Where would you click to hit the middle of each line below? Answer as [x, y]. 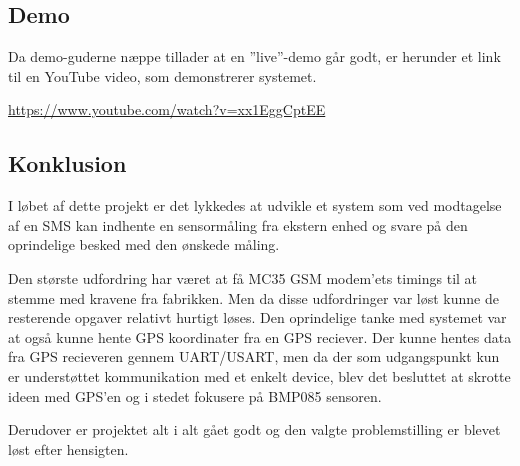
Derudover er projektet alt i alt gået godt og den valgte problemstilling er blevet [254, 429]
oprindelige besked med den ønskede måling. [144, 244]
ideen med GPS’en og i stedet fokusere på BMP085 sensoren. [195, 395]
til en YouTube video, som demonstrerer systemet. [162, 75]
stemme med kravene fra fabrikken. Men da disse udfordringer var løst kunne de [253, 297]
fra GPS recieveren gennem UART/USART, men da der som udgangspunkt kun [254, 356]
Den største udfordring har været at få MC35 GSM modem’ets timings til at [243, 277]
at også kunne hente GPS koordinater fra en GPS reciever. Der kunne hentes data [260, 336]
